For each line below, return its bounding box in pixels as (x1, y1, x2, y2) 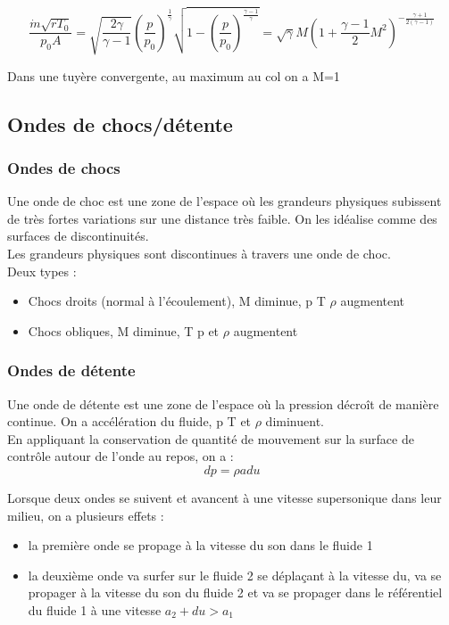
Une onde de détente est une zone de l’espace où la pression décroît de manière (7, 394, 439, 413)
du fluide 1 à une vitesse (28, 600, 162, 619)
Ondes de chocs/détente (7, 110, 233, 137)
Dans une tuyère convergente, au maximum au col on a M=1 (7, 66, 340, 85)
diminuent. (265, 412, 324, 431)
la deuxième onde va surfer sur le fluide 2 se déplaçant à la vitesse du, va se (28, 565, 442, 584)
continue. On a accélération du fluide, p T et (7, 412, 252, 431)
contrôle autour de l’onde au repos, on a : (7, 447, 234, 465)
